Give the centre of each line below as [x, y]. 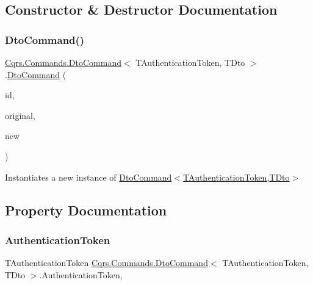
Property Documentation [86, 210]
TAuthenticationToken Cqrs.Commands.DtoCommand [106, 263]
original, [20, 115]
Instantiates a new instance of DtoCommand [88, 177]
